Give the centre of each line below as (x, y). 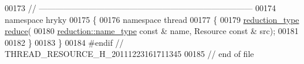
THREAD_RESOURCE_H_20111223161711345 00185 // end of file (129, 54)
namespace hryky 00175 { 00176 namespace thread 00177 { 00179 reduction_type (152, 19)
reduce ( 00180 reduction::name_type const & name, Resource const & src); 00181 (152, 31)
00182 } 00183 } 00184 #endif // (64, 42)
